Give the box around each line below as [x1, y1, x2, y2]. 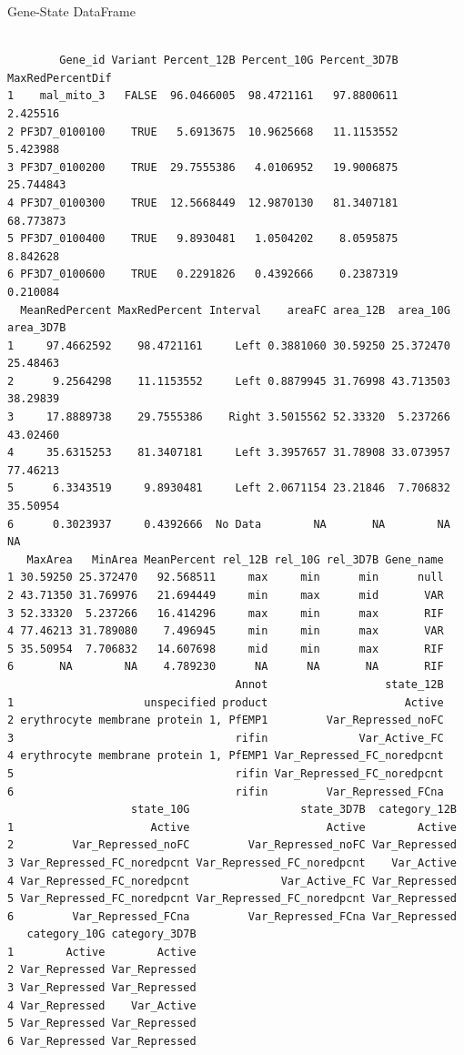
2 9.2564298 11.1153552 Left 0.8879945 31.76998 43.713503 [7, 374, 450, 388]
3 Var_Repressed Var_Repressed [7, 981, 197, 995]
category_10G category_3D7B [26, 928, 197, 941]
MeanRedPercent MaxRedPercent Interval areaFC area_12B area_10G [20, 303, 450, 317]
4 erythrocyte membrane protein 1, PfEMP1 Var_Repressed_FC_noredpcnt [7, 749, 444, 763]
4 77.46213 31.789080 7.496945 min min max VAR [7, 624, 444, 638]
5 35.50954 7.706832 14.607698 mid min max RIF [7, 642, 444, 655]
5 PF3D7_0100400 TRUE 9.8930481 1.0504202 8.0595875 [7, 232, 398, 246]
